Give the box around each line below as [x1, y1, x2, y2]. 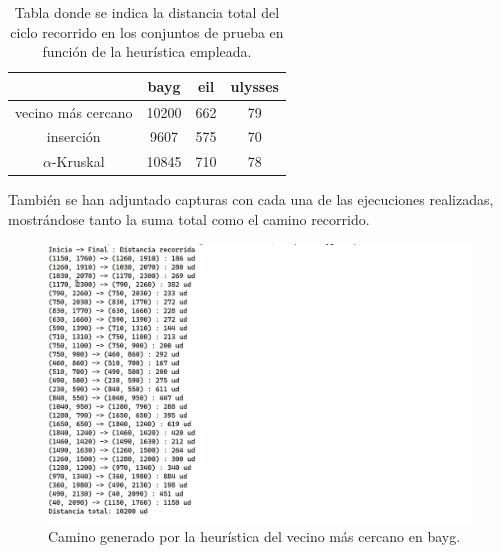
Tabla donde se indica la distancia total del [14, 2, 280, 22]
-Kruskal [51, 151, 105, 172]
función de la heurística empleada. [42, 41, 252, 62]
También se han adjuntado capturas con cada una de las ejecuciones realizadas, [8, 189, 494, 210]
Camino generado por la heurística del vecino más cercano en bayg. [48, 526, 461, 547]
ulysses [230, 75, 279, 96]
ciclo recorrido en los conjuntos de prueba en [10, 21, 284, 42]
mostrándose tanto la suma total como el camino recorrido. [8, 209, 370, 229]
